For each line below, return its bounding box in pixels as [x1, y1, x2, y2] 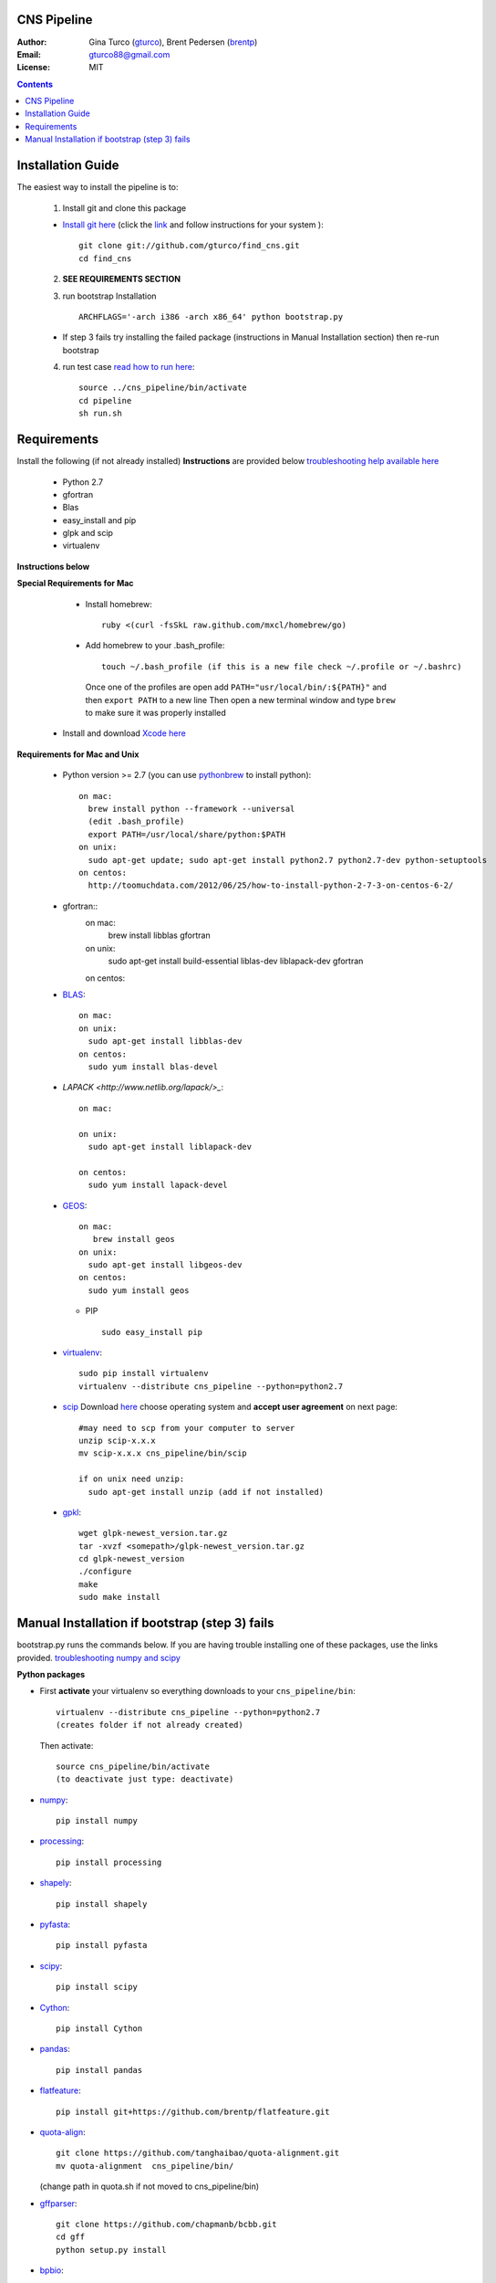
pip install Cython [56, 2023, 143, 2034]
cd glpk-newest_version [78, 1553, 185, 1564]
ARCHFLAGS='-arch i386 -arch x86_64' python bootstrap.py [78, 311, 344, 321]
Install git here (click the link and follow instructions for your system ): [62, 219, 324, 230]
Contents [16, 79, 54, 89]
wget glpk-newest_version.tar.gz [78, 1528, 228, 1539]
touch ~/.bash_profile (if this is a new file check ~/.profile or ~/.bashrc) [101, 661, 462, 671]
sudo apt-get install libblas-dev [88, 1036, 243, 1047]
